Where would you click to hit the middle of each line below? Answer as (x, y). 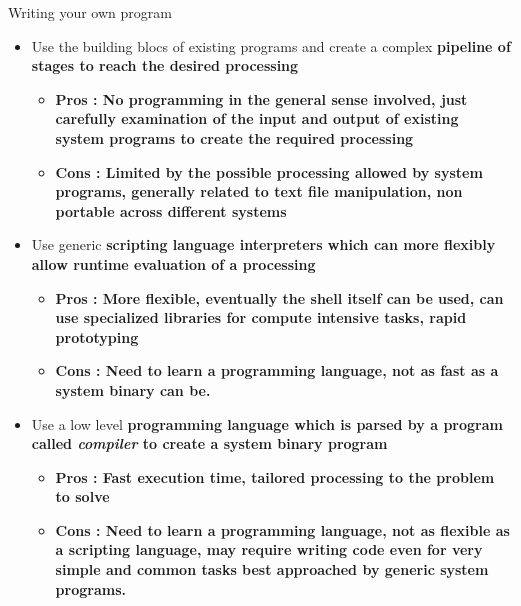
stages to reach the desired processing (165, 65)
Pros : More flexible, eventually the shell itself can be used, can (279, 297)
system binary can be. (133, 389)
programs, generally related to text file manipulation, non (259, 191)
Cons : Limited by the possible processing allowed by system (269, 171)
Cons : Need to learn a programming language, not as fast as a (277, 370)
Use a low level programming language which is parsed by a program (267, 423)
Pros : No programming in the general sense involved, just (261, 98)
